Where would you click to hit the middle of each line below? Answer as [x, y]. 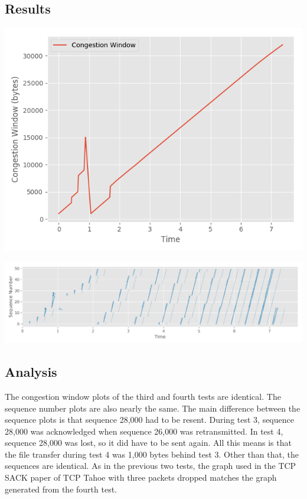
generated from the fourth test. [61, 489]
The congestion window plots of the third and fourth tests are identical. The [143, 396]
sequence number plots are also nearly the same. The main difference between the [153, 408]
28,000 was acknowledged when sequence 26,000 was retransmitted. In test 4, [144, 431]
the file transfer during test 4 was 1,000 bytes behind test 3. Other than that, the [152, 454]
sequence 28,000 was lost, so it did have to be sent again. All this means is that [148, 443]
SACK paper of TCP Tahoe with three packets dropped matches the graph [141, 477]
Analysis [31, 372]
